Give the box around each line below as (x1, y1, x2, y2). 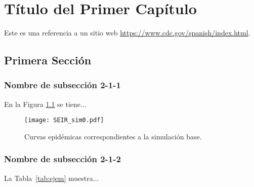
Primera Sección (4, 52, 92, 68)
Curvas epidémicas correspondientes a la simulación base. (24, 131, 202, 141)
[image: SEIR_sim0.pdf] (24, 117, 104, 124)
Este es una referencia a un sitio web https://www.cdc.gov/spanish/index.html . (4, 27, 250, 38)
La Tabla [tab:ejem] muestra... (4, 172, 99, 183)
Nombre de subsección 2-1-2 (4, 153, 121, 165)
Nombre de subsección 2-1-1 (4, 79, 121, 91)
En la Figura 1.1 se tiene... (4, 98, 87, 109)
